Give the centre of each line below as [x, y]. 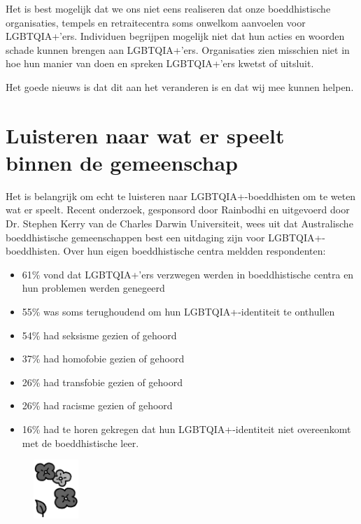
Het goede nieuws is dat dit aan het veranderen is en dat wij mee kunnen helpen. [180, 86]
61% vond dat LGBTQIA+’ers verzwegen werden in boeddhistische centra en [188, 274]
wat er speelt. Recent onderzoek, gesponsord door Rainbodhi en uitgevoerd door [178, 210]
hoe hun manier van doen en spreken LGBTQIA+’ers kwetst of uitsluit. [160, 63]
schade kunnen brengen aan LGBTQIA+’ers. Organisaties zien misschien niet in [178, 49]
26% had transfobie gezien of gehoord [102, 382]
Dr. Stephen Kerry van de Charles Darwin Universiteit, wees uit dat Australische [179, 224]
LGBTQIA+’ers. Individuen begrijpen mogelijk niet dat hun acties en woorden [175, 36]
